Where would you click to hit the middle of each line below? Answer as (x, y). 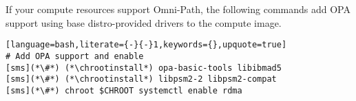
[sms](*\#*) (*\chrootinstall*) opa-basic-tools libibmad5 (144, 68)
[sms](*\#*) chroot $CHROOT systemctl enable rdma (124, 90)
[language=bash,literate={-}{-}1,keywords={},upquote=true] (146, 45)
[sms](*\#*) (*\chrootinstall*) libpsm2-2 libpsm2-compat (141, 79)
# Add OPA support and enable (75, 56)
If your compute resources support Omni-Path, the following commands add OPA (178, 9)
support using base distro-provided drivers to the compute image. (144, 22)
